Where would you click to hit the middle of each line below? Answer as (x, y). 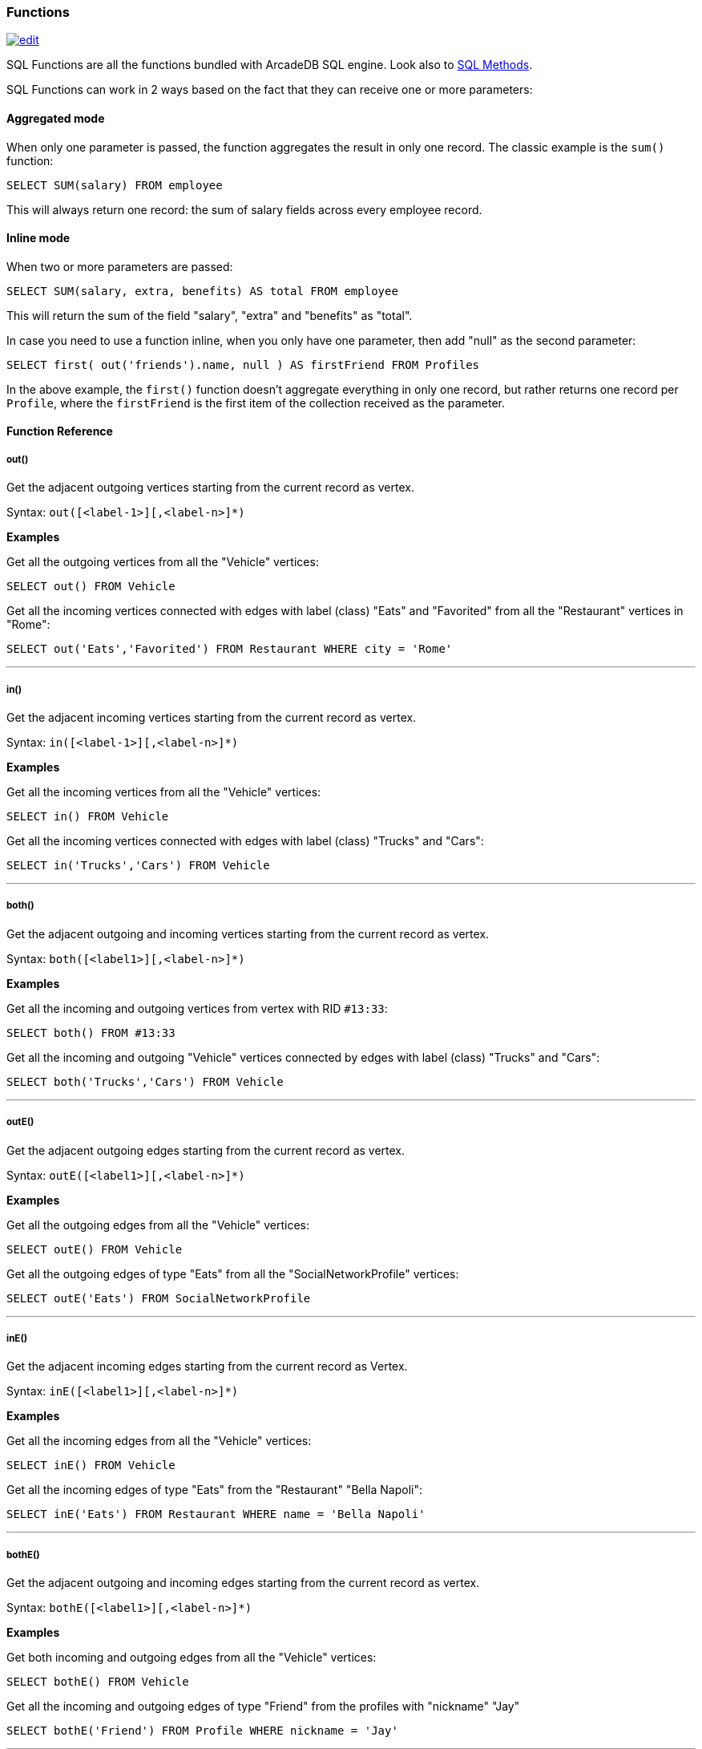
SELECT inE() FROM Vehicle (91, 1466)
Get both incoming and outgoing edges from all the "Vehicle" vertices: (192, 1658)
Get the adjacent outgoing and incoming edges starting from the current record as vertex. (243, 1583)
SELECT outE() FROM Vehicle (95, 1249)
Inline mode (38, 238)
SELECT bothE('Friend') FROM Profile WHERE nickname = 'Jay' (202, 1731)
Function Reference (60, 431)
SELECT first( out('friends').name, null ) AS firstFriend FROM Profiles (243, 364)
